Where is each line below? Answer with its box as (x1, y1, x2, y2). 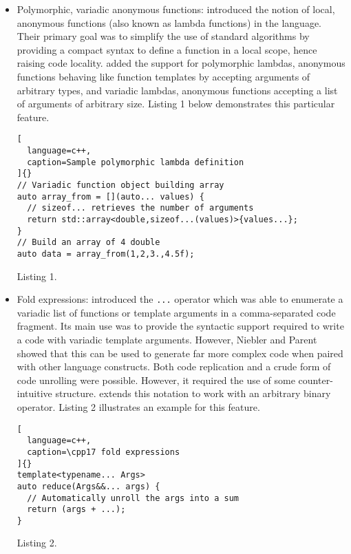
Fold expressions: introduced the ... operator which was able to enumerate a (17, 292, 343, 306)
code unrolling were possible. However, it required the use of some (17, 372, 295, 387)
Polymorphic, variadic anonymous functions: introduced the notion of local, (17, 2, 335, 16)
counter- (298, 372, 333, 387)
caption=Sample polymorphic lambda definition (27, 157, 244, 167)
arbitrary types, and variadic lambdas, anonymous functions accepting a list (17, 83, 338, 97)
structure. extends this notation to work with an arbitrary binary (55, 386, 331, 401)
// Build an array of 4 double (17, 237, 160, 248)
